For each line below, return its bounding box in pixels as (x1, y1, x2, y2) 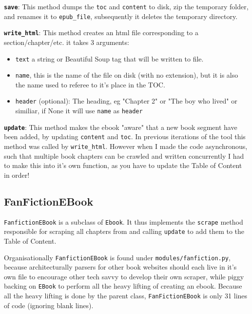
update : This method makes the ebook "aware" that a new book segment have (4, 122, 237, 132)
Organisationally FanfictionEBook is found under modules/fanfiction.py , (4, 252, 231, 262)
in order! (4, 169, 30, 180)
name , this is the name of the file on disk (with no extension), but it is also (15, 70, 238, 80)
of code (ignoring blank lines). (4, 300, 94, 310)
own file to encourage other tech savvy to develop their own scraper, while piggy (4, 271, 244, 281)
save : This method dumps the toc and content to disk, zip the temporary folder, (4, 1, 249, 11)
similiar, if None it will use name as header (15, 105, 143, 116)
